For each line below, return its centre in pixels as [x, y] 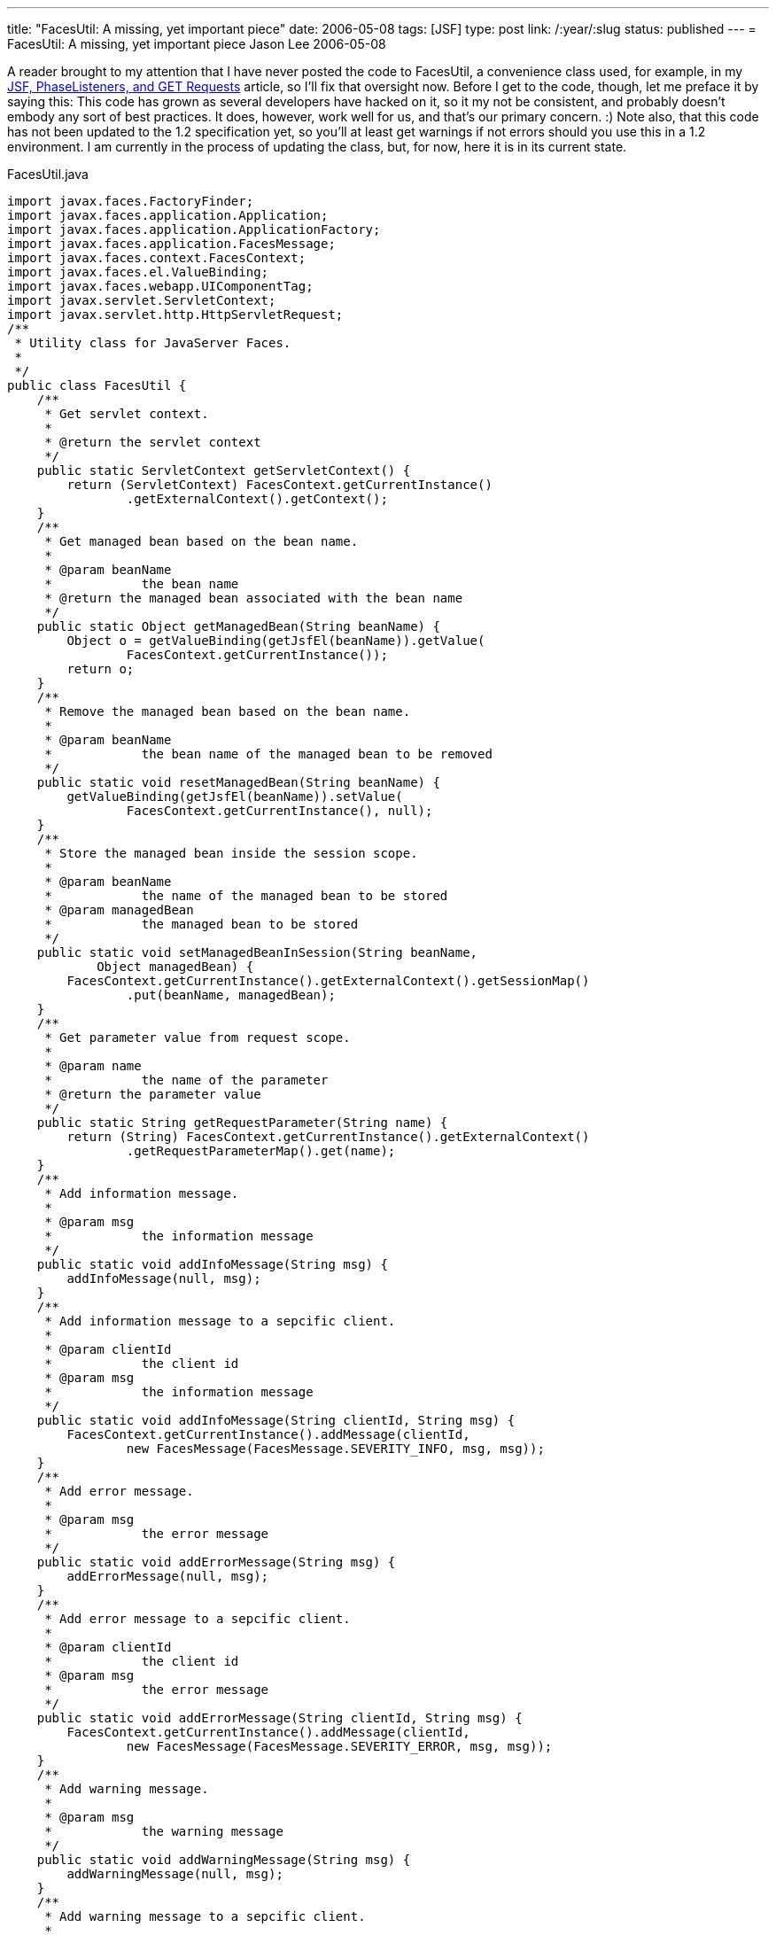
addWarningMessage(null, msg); [175, 1874]
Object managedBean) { [175, 967]
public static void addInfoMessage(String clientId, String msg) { [276, 1420]
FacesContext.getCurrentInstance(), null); [279, 811]
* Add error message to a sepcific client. [198, 1619]
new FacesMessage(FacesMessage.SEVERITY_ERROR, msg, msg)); [339, 1746]
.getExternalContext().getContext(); [257, 499]
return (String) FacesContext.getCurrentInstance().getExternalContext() [328, 1137]
